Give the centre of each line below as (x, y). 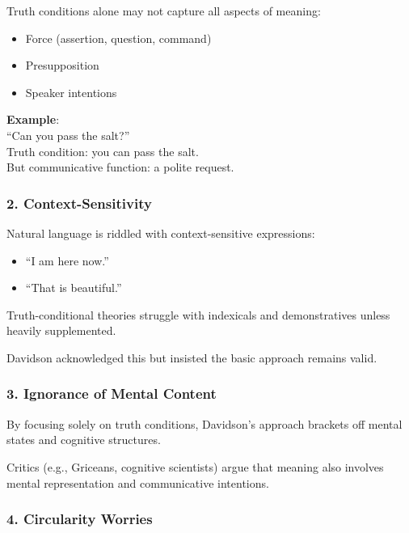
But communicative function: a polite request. (120, 167)
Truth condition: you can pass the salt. (103, 151)
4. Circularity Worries (80, 519)
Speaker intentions (71, 92)
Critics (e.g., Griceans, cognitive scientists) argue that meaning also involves (195, 466)
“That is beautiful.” (74, 288)
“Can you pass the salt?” (68, 135)
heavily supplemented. (61, 330)
